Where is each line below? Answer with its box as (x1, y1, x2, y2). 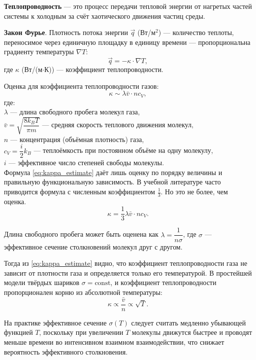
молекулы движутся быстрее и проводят (131, 327, 252, 337)
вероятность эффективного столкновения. (4, 346, 128, 357)
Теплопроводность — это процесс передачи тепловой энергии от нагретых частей (4, 1, 252, 11)
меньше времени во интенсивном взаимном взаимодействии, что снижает (4, 336, 224, 347)
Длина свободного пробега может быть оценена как (4, 229, 159, 239)
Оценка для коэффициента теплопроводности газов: (4, 80, 159, 91)
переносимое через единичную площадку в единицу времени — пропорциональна (4, 36, 251, 47)
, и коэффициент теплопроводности (110, 277, 217, 288)
